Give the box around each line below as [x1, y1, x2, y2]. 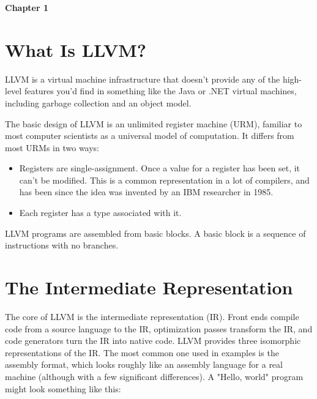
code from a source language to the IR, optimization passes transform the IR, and [5, 322, 313, 335]
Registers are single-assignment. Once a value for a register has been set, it [19, 162, 300, 174]
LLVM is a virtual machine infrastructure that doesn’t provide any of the [5, 72, 280, 85]
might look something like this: [5, 382, 121, 395]
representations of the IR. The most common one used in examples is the [5, 346, 279, 359]
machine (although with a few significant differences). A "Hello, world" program [5, 370, 304, 382]
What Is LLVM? [5, 37, 147, 62]
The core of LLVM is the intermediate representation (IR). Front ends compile [5, 310, 299, 323]
